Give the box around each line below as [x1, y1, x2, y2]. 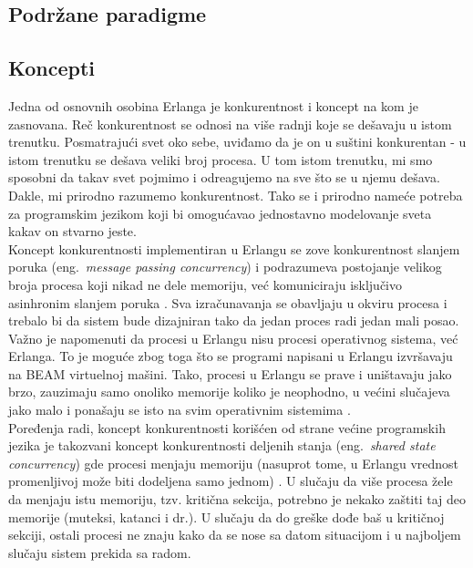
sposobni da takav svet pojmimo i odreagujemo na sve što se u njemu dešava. [8, 168, 440, 187]
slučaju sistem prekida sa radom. [8, 542, 191, 562]
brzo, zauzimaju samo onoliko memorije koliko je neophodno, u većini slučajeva [8, 382, 450, 401]
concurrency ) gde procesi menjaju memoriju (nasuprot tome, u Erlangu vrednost [8, 453, 459, 472]
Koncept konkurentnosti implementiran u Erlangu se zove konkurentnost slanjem [8, 239, 460, 258]
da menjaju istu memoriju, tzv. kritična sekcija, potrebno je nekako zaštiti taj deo [8, 490, 467, 509]
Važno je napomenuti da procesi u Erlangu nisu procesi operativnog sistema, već [8, 328, 458, 347]
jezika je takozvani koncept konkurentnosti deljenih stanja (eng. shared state [8, 436, 436, 455]
